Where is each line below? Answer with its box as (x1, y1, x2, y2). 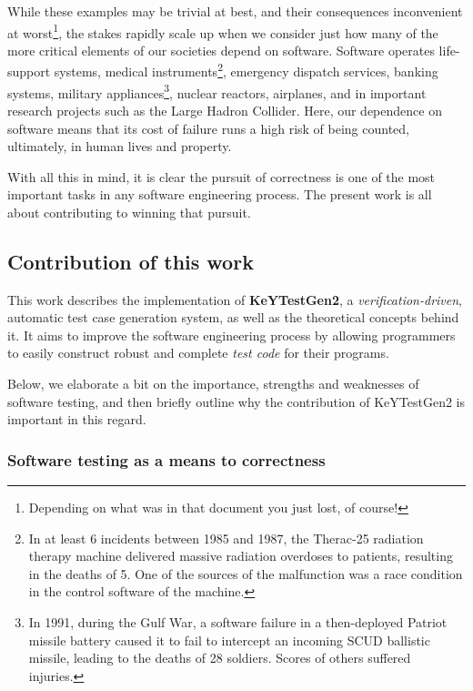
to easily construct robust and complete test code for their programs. (7, 343, 389, 362)
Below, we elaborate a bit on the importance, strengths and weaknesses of (7, 374, 419, 393)
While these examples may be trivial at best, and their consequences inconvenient (7, 2, 463, 20)
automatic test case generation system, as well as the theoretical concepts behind (7, 308, 459, 327)
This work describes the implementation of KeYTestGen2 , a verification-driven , (7, 290, 462, 309)
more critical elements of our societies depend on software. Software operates (7, 40, 435, 59)
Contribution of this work (7, 247, 254, 275)
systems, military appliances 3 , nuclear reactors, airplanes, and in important (7, 80, 427, 102)
